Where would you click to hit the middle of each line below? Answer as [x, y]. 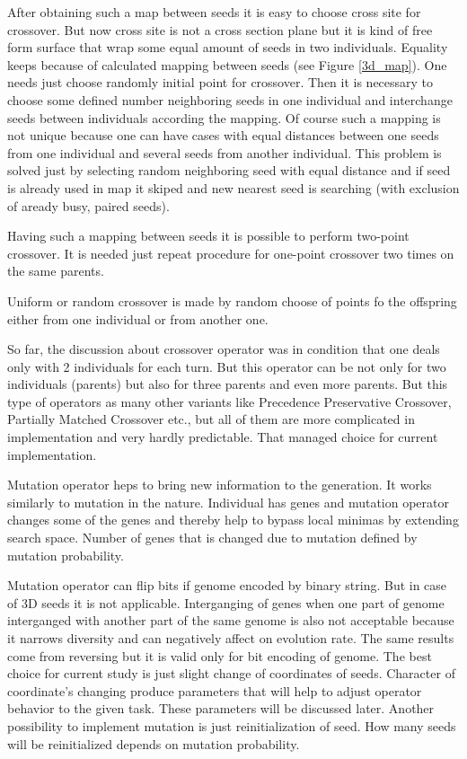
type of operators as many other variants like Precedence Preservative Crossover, [229, 401]
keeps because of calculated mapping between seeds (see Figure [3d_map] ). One [227, 64]
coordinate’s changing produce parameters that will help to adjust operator [215, 690]
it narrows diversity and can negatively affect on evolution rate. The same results [231, 638]
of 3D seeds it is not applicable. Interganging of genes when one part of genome [226, 602]
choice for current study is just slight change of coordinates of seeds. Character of [231, 673]
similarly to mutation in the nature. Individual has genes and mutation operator [229, 502]
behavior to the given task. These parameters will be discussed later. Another [221, 708]
